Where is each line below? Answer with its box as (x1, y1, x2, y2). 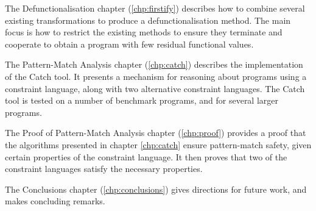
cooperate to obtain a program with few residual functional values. (5, 37, 254, 50)
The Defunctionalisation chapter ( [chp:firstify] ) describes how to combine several (5, 2, 305, 14)
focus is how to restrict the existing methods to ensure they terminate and (5, 26, 283, 38)
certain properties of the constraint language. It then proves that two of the (5, 150, 287, 163)
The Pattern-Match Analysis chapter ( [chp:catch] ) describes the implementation (5, 58, 303, 71)
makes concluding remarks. (5, 195, 105, 207)
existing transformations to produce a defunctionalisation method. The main (5, 13, 291, 26)
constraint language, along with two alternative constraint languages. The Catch (5, 82, 305, 95)
